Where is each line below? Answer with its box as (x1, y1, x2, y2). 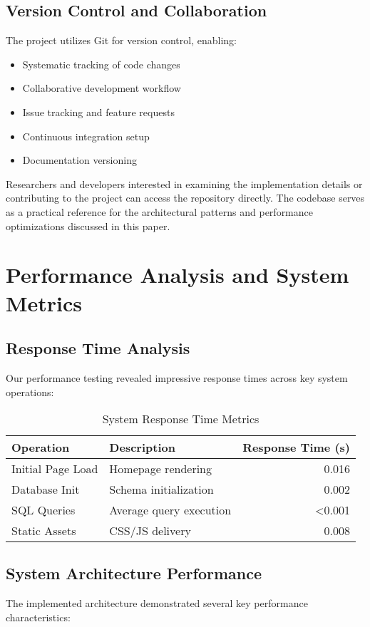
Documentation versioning (22, 152, 137, 167)
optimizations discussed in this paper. (6, 218, 170, 233)
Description (109, 439, 175, 456)
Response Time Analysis (6, 337, 190, 359)
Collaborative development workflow (22, 81, 181, 95)
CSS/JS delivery (109, 522, 191, 539)
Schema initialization (109, 481, 214, 498)
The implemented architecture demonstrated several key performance (6, 596, 308, 611)
